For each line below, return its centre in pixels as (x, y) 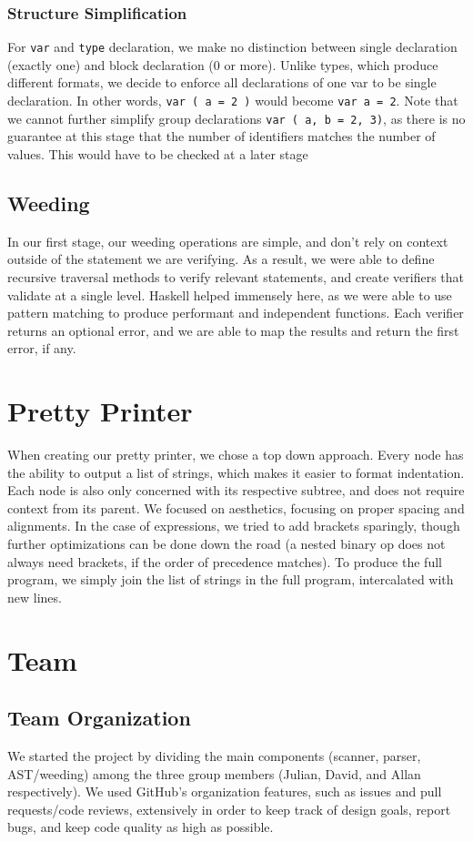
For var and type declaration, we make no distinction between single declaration (232, 47)
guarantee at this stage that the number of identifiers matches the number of (221, 136)
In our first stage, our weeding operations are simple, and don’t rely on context (228, 241)
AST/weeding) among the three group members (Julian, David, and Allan (214, 773)
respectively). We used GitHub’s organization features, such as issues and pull (225, 791)
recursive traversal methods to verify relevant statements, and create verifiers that (236, 276)
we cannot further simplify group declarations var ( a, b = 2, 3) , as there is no (236, 118)
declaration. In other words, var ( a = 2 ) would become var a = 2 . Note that (233, 101)
